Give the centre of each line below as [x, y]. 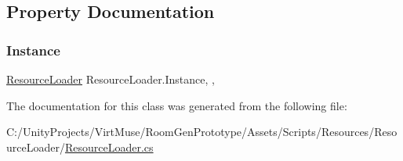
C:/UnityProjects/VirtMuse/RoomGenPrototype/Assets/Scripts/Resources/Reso [202, 132]
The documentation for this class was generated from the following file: [177, 105]
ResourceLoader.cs [109, 147]
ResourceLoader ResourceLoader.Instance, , [111, 79]
